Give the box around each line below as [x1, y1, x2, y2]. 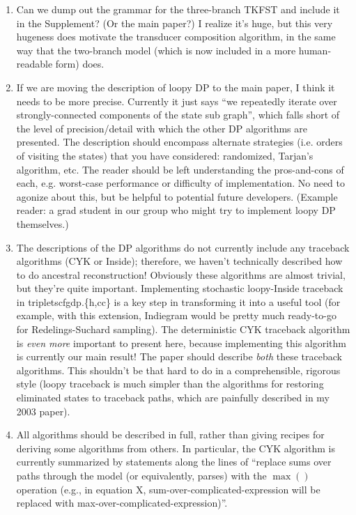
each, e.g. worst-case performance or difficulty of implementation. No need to [16, 176, 346, 190]
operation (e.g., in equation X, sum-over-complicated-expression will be [16, 482, 320, 496]
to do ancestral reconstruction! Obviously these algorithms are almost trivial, [16, 267, 346, 282]
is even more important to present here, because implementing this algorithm [16, 335, 346, 350]
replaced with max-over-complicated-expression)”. [16, 495, 228, 510]
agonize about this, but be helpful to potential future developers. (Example [16, 189, 338, 203]
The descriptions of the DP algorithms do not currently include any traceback [16, 240, 350, 254]
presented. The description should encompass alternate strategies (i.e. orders [16, 134, 343, 149]
